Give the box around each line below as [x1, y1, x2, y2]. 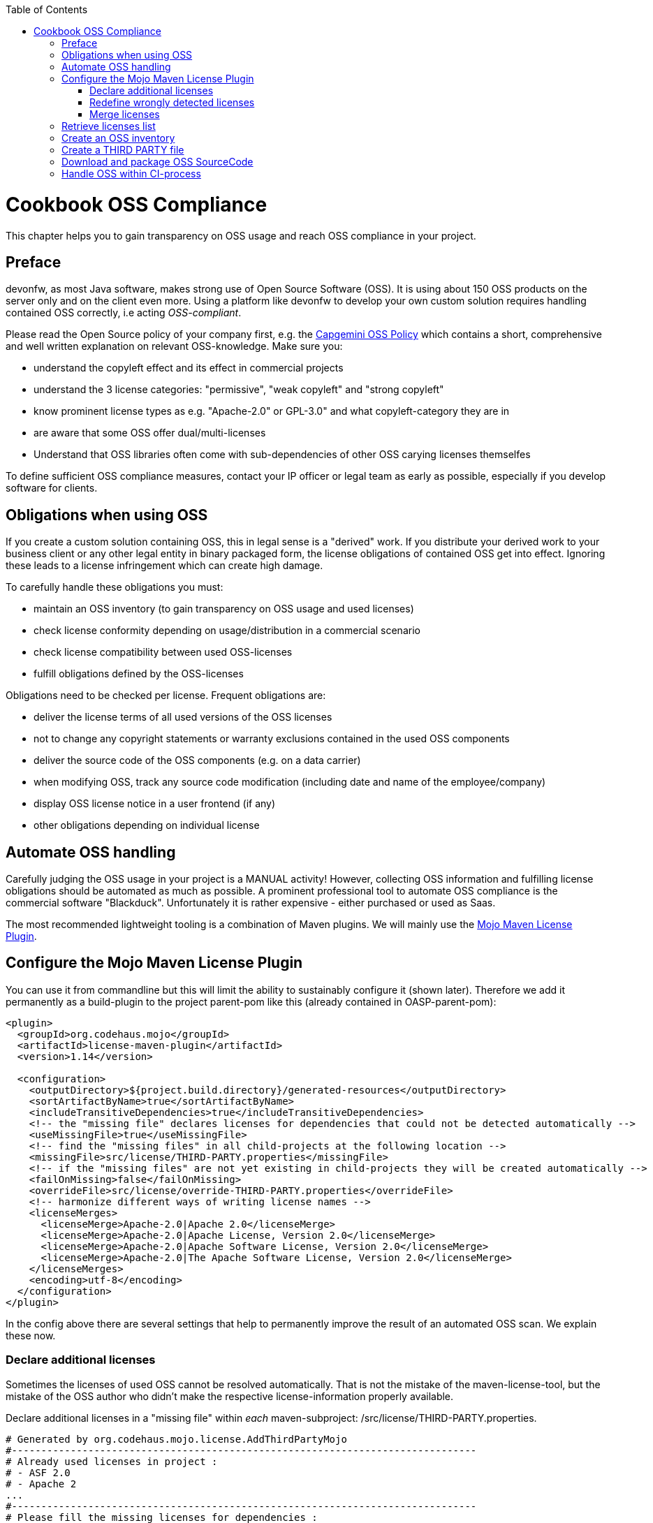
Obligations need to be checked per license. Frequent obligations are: [6, 689, 326, 702]
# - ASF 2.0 [6, 1466, 71, 1478]
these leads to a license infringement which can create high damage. [6, 559, 323, 572]
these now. [6, 1329, 56, 1341]
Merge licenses [89, 108, 160, 120]
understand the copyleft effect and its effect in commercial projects [34, 362, 344, 374]
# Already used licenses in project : [6, 1455, 218, 1467]
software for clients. [6, 482, 98, 494]
